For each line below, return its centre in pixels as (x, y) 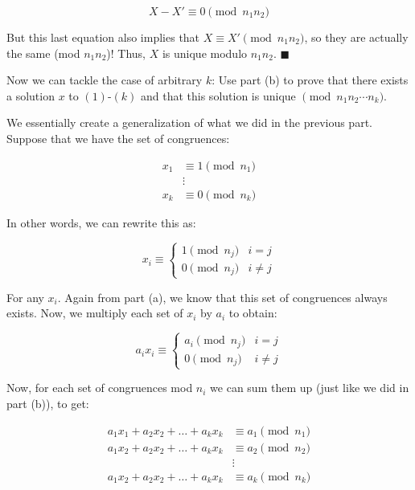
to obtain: (253, 313)
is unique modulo (205, 53)
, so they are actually (356, 37)
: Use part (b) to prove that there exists (310, 80)
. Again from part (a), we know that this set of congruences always (222, 297)
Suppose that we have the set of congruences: (118, 138)
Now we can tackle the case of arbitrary (105, 80)
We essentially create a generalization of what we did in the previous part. (189, 122)
